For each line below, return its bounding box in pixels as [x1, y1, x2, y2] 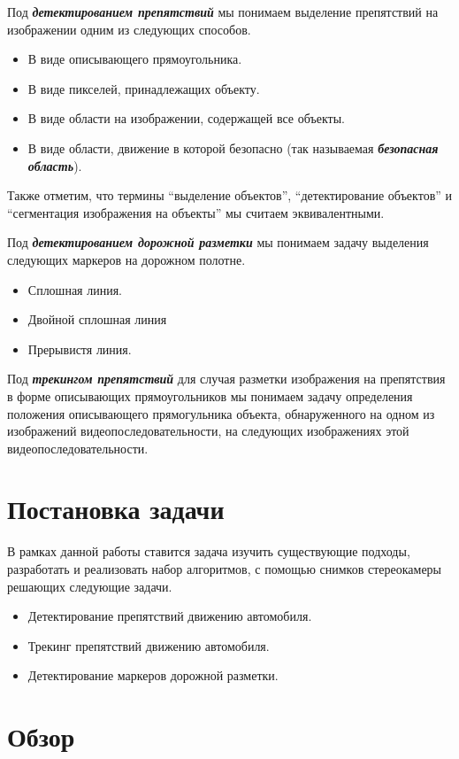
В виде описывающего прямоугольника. [27, 50, 242, 68]
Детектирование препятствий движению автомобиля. [27, 607, 312, 625]
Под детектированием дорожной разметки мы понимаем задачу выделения [7, 233, 429, 252]
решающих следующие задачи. [7, 577, 172, 595]
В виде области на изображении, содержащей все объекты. [27, 109, 345, 128]
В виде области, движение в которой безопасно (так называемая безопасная [27, 138, 439, 157]
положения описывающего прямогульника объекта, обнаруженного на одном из [7, 404, 435, 422]
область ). [27, 156, 82, 174]
